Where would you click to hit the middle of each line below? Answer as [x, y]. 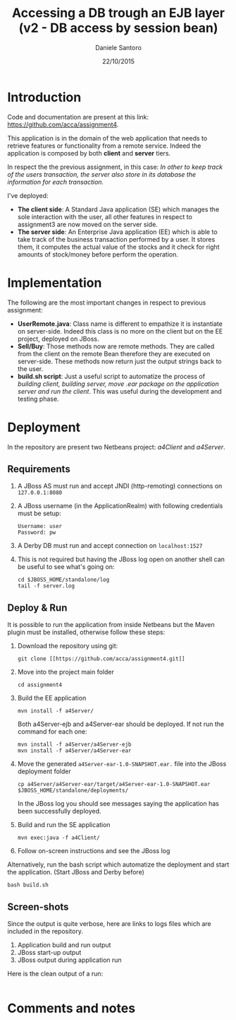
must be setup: [39, 513]
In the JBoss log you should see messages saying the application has [118, 804]
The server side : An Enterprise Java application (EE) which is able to [117, 232]
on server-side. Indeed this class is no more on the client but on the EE [120, 331]
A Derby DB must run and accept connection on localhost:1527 [110, 546]
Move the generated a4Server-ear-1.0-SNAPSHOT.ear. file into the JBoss [122, 764]
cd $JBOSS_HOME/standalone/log [63, 580]
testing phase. [38, 399]
